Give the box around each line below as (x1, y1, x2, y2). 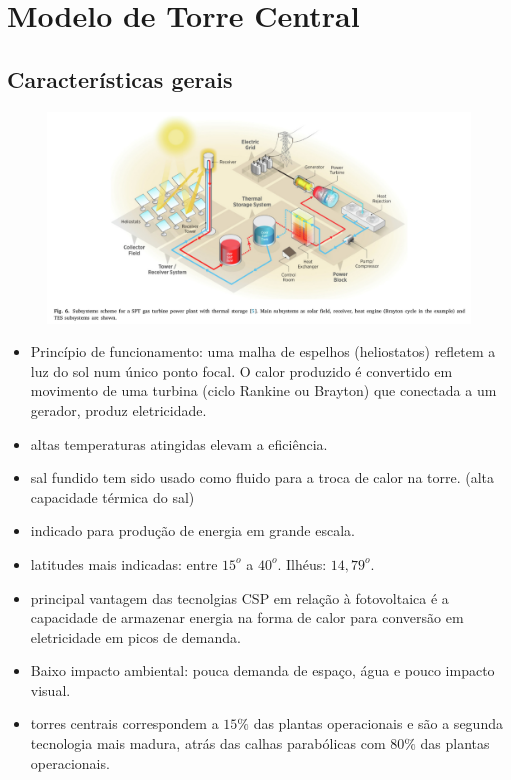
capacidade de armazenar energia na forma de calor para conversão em (30, 607, 464, 628)
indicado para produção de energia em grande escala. (30, 520, 355, 541)
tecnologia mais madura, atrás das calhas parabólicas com (30, 733, 386, 754)
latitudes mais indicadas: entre (30, 553, 218, 574)
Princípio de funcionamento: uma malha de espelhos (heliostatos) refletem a (30, 341, 496, 362)
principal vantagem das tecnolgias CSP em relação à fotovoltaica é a (30, 587, 449, 608)
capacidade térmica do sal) (30, 486, 195, 507)
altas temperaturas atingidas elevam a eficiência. (30, 433, 328, 454)
